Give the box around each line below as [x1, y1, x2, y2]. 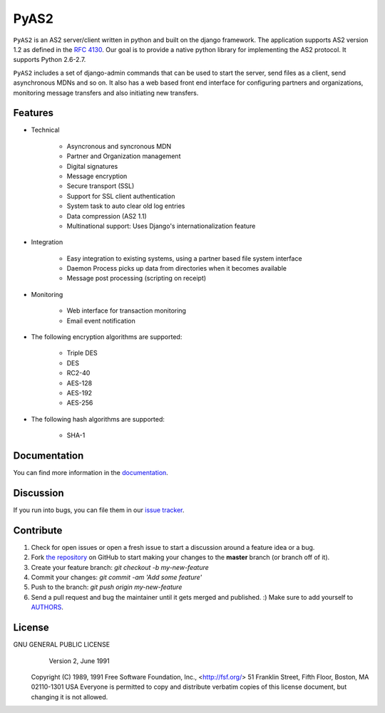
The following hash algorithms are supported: [31, 415, 165, 423]
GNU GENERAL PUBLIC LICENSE [13, 640, 111, 649]
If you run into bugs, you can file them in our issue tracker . [13, 506, 185, 514]
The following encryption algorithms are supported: [31, 333, 183, 341]
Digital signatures [66, 162, 118, 170]
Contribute [13, 524, 63, 536]
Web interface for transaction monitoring [66, 306, 187, 315]
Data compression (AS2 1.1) [66, 212, 148, 220]
